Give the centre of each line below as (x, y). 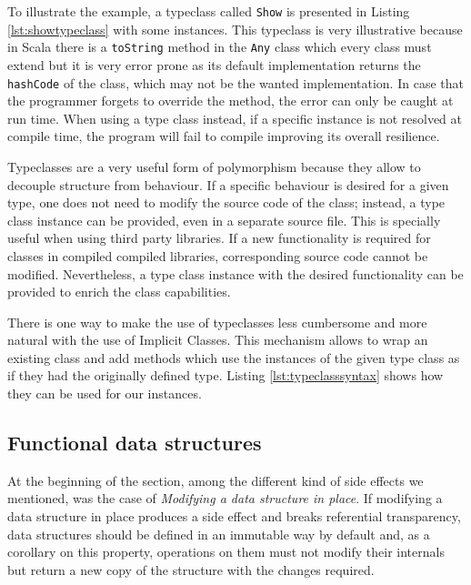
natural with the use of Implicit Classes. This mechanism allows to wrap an (218, 340)
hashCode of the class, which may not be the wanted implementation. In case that (235, 82)
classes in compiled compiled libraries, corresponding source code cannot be (218, 255)
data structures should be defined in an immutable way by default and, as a (219, 534)
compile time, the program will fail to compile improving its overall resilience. (224, 136)
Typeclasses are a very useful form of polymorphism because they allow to (214, 166)
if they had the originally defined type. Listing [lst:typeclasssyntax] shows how (225, 375)
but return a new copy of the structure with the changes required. (191, 569)
